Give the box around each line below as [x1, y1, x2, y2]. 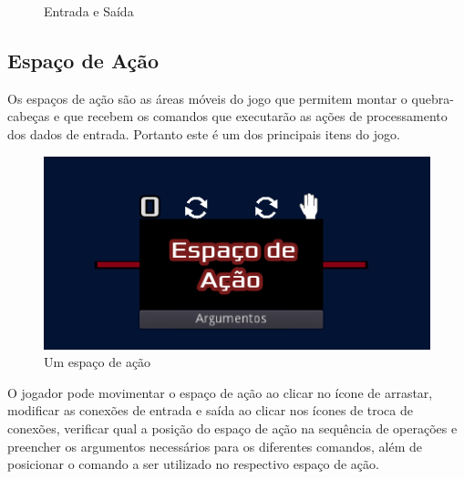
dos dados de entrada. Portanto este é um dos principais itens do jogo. [7, 124, 400, 143]
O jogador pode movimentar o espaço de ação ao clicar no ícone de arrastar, [7, 382, 433, 402]
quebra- [411, 88, 454, 107]
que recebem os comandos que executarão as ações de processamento [63, 107, 448, 126]
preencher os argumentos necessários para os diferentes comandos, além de [7, 436, 422, 455]
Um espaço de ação [44, 352, 151, 372]
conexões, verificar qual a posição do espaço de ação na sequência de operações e [7, 418, 458, 437]
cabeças [7, 107, 50, 126]
